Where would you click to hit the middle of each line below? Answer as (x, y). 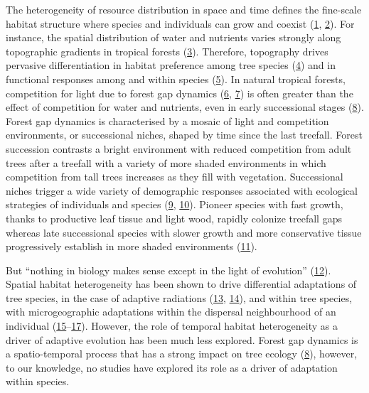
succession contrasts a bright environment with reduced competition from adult (179, 148)
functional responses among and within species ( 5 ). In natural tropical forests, (176, 79)
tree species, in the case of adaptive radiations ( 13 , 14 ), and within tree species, (179, 297)
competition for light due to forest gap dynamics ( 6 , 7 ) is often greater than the (180, 93)
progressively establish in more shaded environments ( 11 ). (132, 246)
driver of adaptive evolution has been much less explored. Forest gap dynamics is (182, 339)
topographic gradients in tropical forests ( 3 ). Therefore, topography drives (167, 51)
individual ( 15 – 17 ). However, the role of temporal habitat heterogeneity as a (172, 326)
